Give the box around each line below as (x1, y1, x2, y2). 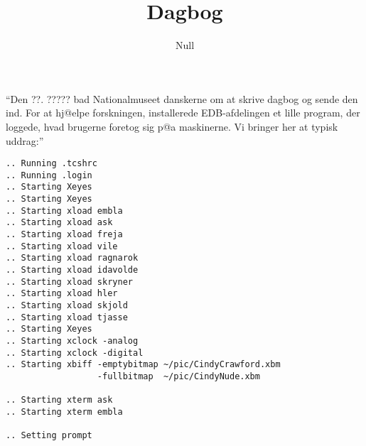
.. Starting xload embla (6, 205, 123, 216)
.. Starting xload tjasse (6, 312, 128, 322)
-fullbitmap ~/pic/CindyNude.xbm (97, 371, 260, 381)
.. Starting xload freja (6, 229, 123, 240)
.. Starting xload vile (6, 241, 118, 251)
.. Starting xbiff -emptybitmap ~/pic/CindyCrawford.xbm (6, 359, 281, 370)
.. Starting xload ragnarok (6, 253, 139, 263)
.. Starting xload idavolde (6, 265, 139, 275)
